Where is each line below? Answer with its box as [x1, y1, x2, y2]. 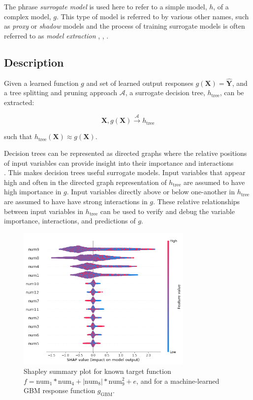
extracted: [4, 97, 34, 107]
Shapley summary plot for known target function [24, 365, 171, 376]
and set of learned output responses [86, 77, 193, 88]
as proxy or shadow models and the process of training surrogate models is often [4, 21, 245, 31]
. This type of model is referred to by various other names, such [57, 11, 249, 21]
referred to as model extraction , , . [4, 30, 109, 40]
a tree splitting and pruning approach [4, 87, 118, 98]
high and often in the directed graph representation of [4, 177, 167, 187]
